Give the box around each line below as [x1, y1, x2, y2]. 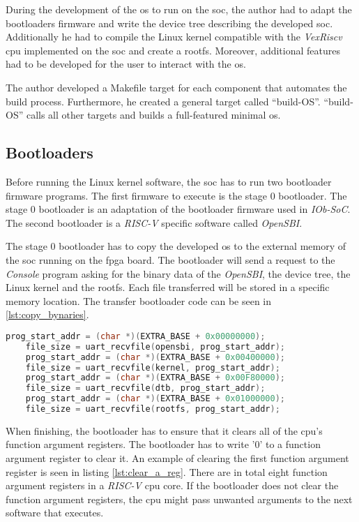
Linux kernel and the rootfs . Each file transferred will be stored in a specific [6, 280, 330, 294]
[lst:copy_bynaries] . [6, 307, 89, 322]
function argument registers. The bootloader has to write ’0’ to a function [6, 437, 321, 452]
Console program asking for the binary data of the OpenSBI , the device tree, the [6, 266, 351, 281]
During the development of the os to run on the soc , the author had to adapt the [6, 2, 352, 16]
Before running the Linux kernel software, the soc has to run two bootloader [6, 174, 332, 188]
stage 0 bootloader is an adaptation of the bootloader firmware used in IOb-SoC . [6, 202, 351, 216]
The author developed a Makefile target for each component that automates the [6, 80, 347, 94]
